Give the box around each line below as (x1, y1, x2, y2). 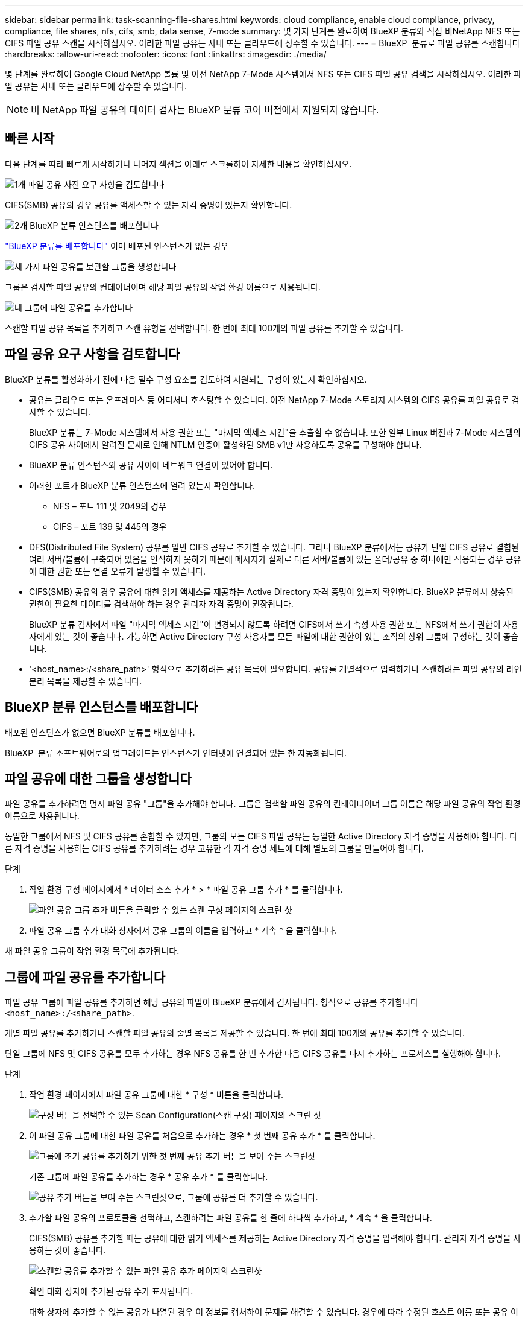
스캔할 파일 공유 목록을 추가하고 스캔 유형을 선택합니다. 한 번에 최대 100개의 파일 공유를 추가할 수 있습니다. (5, 322, 404, 333)
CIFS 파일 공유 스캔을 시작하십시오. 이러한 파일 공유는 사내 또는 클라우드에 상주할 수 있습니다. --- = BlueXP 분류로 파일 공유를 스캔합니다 (5, 38, 520, 48)
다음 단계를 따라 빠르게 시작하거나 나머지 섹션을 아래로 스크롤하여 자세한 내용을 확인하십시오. (5, 158, 352, 169)
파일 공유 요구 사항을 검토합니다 (5, 346, 180, 362)
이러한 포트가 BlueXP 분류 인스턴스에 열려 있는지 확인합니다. (29, 480, 255, 491)
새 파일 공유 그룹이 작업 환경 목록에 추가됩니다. (5, 946, 180, 957)
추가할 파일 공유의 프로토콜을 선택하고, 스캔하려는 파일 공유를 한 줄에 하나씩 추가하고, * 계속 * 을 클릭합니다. (29, 1212, 432, 1223)
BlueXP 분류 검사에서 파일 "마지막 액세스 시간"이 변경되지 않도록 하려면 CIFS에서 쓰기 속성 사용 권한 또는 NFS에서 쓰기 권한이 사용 (29, 619, 519, 629)
